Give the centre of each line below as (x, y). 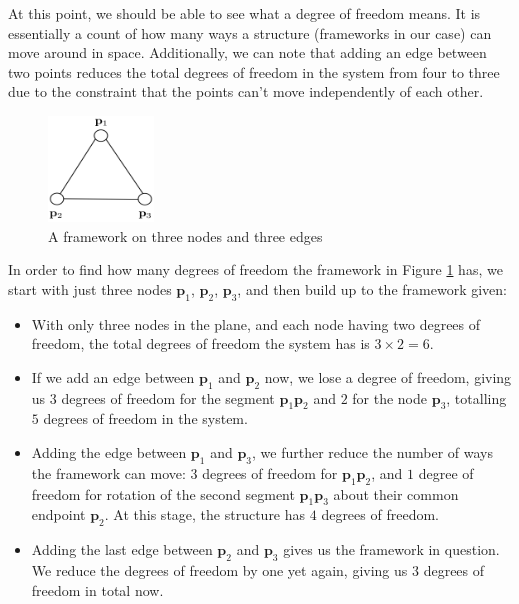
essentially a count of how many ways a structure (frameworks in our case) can (250, 32)
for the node (390, 397)
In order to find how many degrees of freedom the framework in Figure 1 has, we (255, 269)
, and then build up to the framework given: (372, 288)
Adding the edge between (109, 451)
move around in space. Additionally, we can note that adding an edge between (247, 52)
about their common (396, 493)
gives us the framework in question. (391, 549)
